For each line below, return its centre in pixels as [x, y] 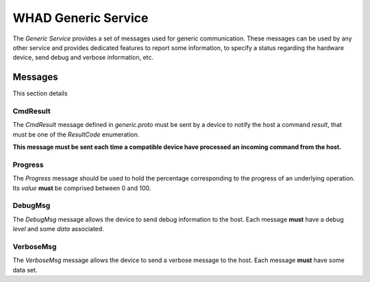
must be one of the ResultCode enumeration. [76, 134]
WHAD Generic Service [81, 18]
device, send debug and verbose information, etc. [83, 58]
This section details [40, 93]
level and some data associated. [58, 229]
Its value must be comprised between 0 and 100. [82, 188]
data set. [25, 270]
